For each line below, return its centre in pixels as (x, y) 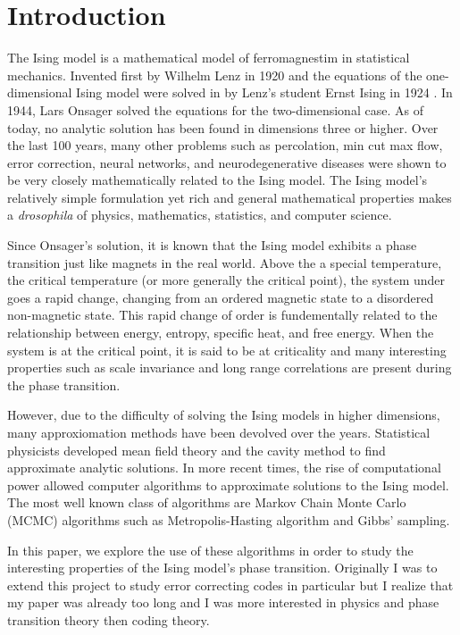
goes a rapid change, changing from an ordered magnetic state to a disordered (221, 297)
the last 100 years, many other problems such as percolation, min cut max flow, (225, 145)
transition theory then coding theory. (109, 619)
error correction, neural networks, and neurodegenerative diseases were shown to (227, 162)
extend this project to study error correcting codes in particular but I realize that (230, 585)
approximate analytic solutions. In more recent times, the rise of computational (224, 468)
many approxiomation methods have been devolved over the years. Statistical (219, 432)
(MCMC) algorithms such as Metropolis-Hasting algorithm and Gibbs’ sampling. (229, 519)
